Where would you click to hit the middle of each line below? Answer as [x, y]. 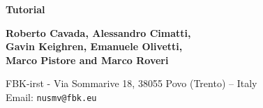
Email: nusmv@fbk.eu [51, 97]
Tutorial [25, 9]
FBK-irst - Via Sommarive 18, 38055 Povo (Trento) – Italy [131, 83]
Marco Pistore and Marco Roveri [87, 60]
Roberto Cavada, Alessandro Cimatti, [98, 32]
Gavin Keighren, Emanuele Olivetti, [94, 46]
